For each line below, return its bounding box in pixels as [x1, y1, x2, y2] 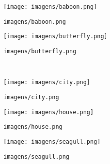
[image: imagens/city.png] [3, 79, 90, 86]
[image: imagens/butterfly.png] [3, 33, 108, 40]
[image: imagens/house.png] [3, 108, 94, 116]
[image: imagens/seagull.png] [3, 138, 101, 145]
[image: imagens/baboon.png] [3, 3, 97, 10]
